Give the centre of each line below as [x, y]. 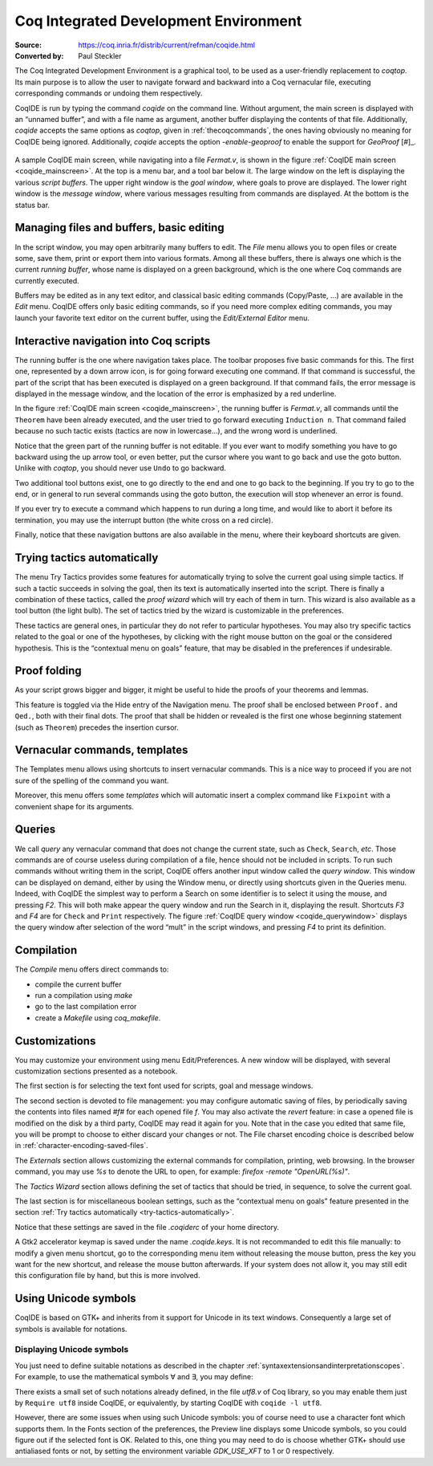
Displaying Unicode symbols [72, 1350]
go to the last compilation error [86, 1007]
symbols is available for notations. [71, 1329]
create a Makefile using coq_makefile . [98, 1018]
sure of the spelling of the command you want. [92, 780]
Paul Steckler [100, 55]
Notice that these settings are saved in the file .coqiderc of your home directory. [147, 1227]
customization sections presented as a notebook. [96, 1071]
